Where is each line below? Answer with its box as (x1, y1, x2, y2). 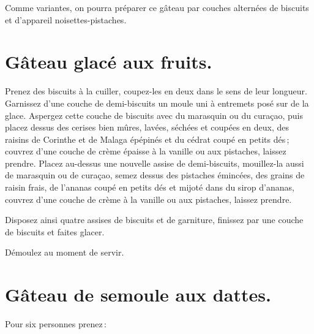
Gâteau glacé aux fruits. (5, 49, 212, 74)
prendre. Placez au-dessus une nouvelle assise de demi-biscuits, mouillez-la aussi (5, 156, 304, 169)
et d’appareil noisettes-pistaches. (5, 13, 127, 26)
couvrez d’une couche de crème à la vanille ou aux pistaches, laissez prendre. (5, 192, 292, 205)
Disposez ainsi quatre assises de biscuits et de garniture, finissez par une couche (5, 213, 304, 226)
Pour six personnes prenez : (5, 317, 107, 330)
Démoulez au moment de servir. (5, 246, 124, 259)
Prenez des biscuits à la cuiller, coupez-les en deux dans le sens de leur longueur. (5, 85, 307, 97)
